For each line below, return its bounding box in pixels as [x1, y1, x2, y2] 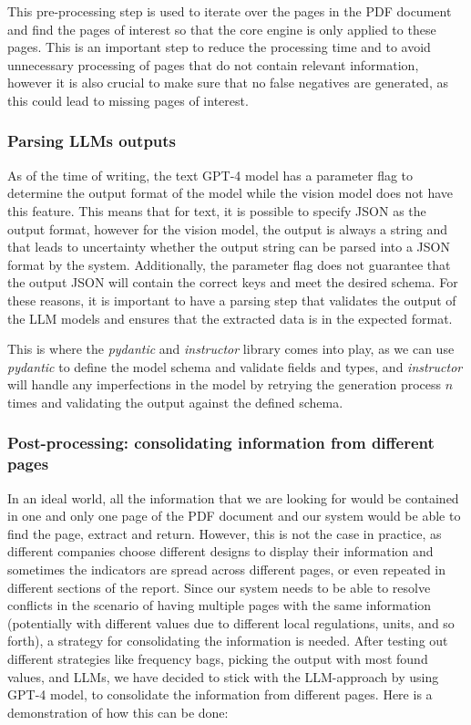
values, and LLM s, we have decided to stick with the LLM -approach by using [7, 667, 439, 686]
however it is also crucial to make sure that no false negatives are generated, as [7, 73, 448, 92]
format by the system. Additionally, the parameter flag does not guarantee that [7, 254, 451, 274]
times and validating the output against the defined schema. [7, 392, 343, 411]
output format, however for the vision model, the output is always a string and [7, 219, 448, 238]
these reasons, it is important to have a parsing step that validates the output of [7, 290, 456, 309]
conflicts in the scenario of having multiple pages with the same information [7, 596, 432, 615]
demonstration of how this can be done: [7, 702, 229, 721]
